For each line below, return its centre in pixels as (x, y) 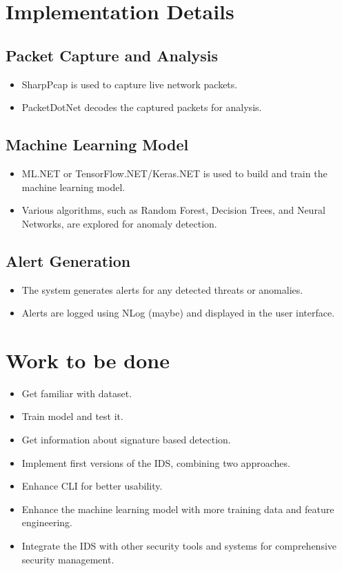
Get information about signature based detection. (126, 440)
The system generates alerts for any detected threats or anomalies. (162, 289)
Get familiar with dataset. (77, 393)
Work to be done (88, 360)
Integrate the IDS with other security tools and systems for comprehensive (179, 546)
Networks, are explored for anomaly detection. (119, 223)
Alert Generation (68, 260)
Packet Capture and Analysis (112, 55)
